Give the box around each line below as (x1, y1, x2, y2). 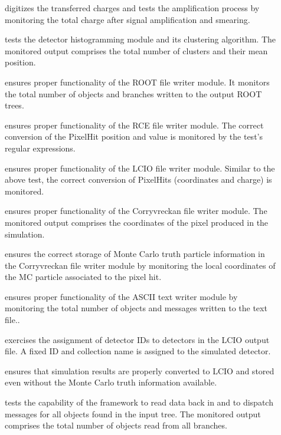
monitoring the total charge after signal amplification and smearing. (5, 13, 250, 25)
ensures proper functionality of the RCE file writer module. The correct (5, 118, 264, 131)
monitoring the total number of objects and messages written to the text (5, 302, 267, 314)
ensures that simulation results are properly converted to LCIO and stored (5, 364, 275, 377)
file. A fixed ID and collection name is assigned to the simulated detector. (5, 345, 271, 357)
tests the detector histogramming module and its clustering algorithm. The (5, 33, 276, 45)
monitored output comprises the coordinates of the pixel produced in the (5, 216, 269, 228)
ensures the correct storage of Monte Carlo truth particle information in (5, 248, 265, 260)
